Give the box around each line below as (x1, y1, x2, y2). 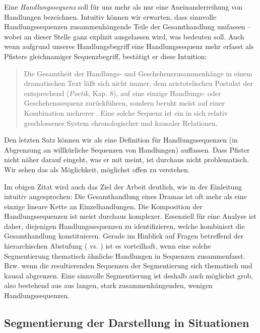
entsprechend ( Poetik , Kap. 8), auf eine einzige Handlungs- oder (24, 87, 221, 98)
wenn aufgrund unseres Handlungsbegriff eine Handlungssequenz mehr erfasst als (4, 41, 254, 52)
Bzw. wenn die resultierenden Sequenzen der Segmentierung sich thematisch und (4, 260, 252, 271)
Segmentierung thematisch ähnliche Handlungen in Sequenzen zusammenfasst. (4, 250, 245, 261)
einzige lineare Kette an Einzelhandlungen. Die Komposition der (4, 201, 203, 211)
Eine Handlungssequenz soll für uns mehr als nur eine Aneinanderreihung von (4, 2, 242, 12)
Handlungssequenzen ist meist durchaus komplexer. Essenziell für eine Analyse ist (4, 211, 256, 221)
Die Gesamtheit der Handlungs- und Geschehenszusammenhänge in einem (24, 68, 252, 78)
